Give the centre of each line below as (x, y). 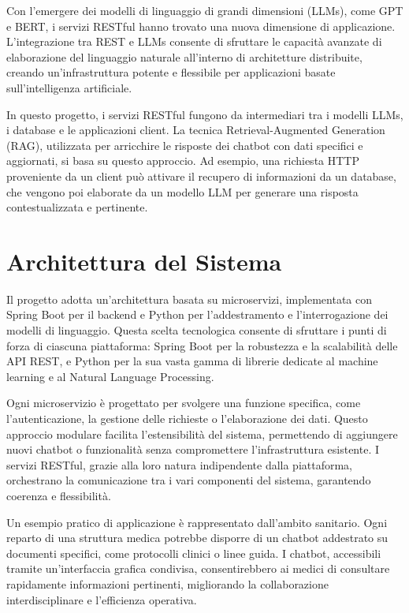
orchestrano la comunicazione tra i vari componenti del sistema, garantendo (189, 480)
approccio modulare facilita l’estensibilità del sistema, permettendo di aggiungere (202, 434)
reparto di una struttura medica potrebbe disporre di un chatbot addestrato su (197, 538)
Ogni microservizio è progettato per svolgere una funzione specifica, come (184, 403)
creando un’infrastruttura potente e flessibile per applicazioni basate (171, 72)
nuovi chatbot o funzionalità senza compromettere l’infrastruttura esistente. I (193, 449)
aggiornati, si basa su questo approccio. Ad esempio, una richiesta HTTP (183, 161)
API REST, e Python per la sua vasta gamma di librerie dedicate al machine (192, 361)
